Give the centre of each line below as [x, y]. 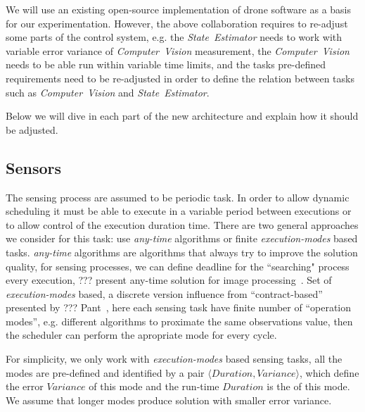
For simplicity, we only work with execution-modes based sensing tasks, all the [174, 359]
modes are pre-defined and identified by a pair [105, 372]
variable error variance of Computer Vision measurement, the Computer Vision [178, 50]
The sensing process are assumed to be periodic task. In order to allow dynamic [178, 197]
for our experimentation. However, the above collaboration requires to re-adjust [177, 23]
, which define [329, 372]
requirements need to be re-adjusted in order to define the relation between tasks [180, 78]
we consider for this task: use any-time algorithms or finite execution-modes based [182, 238]
